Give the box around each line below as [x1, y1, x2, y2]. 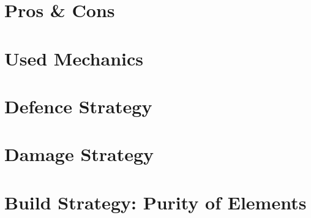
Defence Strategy [4, 93, 152, 118]
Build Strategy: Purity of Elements [4, 189, 307, 214]
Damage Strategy [4, 141, 154, 167]
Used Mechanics [4, 45, 143, 70]
